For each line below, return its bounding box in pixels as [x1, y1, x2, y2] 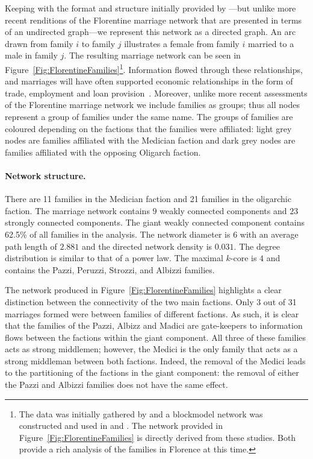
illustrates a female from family [124, 37, 240, 49]
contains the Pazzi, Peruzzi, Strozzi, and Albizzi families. [5, 263, 215, 276]
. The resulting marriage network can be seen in [64, 49, 241, 62]
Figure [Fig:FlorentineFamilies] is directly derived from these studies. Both [19, 431, 296, 443]
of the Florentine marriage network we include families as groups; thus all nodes [5, 98, 300, 111]
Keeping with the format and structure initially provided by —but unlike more [5, 2, 296, 14]
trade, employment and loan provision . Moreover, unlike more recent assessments [5, 86, 308, 99]
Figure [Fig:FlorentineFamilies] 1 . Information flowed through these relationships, [5, 61, 303, 75]
